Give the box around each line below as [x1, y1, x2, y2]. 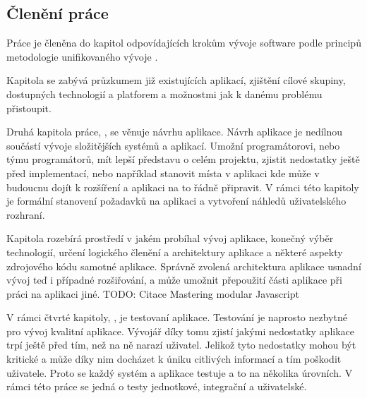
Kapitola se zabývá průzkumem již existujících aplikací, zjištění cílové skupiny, [6, 73, 346, 88]
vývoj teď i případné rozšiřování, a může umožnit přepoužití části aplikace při [6, 272, 342, 287]
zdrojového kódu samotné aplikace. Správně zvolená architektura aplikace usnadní [6, 258, 361, 273]
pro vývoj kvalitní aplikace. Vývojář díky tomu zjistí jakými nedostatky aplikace [6, 323, 355, 338]
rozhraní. [6, 207, 45, 222]
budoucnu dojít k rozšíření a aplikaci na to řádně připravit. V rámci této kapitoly [6, 179, 359, 194]
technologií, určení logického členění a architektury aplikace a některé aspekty [6, 244, 343, 259]
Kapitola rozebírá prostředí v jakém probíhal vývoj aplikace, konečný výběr [6, 231, 334, 246]
